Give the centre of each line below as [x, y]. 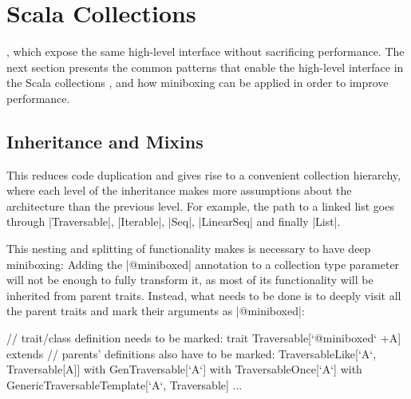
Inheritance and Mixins [105, 141]
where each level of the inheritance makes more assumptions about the [179, 190]
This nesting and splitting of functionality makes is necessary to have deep [189, 249]
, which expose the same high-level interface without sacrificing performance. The [205, 51]
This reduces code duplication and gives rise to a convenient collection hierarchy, [204, 174]
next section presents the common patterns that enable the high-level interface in [205, 67]
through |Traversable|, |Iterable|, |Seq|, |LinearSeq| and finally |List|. [174, 221]
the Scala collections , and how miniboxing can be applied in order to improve [198, 83]
